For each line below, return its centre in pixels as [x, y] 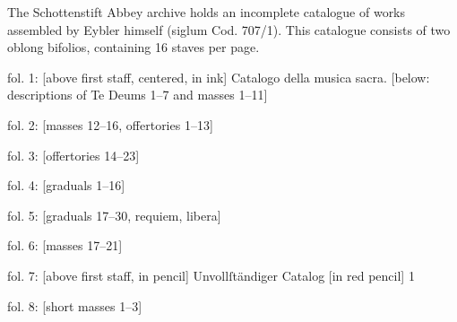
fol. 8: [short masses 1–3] [75, 305]
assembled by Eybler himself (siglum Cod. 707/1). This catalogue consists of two [229, 29]
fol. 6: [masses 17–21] [65, 245]
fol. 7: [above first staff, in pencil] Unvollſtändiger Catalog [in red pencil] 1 [211, 275]
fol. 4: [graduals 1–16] [66, 185]
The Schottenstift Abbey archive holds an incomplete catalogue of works [207, 12]
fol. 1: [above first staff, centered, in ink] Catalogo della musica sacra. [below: [219, 77]
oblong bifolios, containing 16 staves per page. [134, 47]
